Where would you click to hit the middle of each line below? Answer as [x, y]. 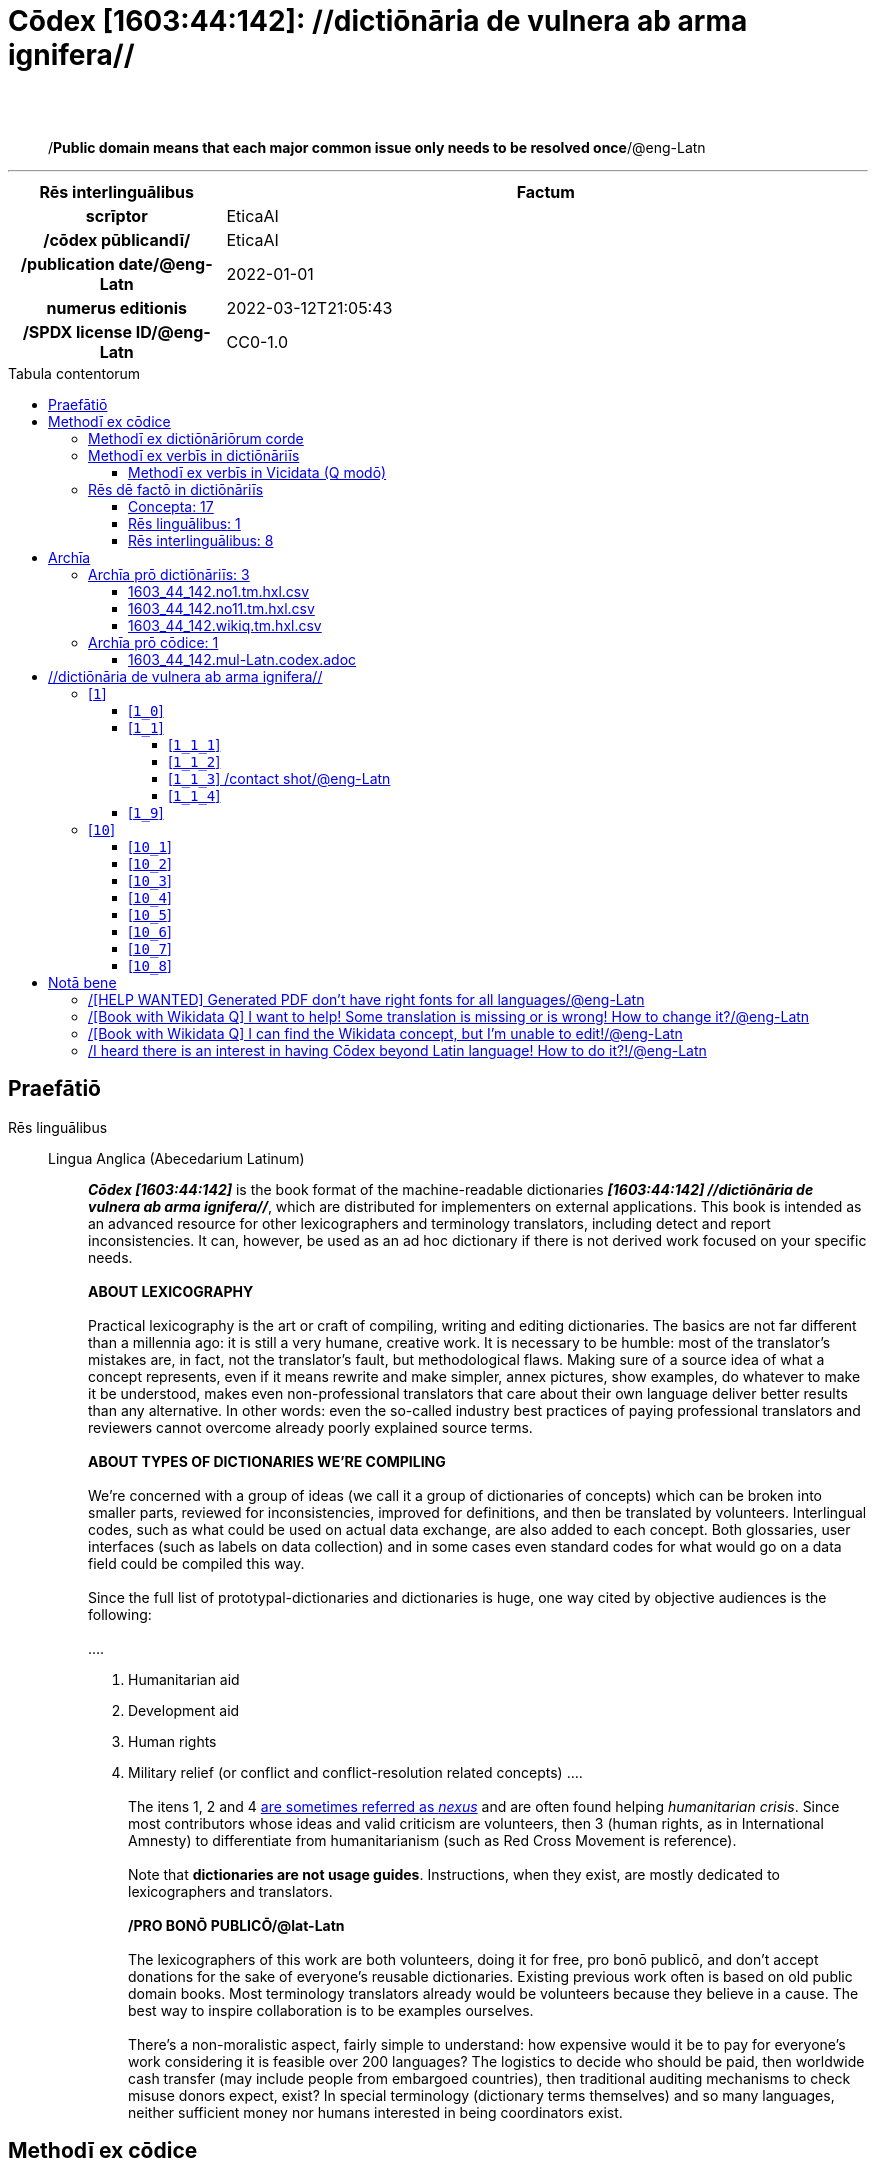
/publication [67, 263]
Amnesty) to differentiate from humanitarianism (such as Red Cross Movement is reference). [432, 1840]
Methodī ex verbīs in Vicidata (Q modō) [257, 472]
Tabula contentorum [74, 373]
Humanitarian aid [184, 1679]
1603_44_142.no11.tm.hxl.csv [221, 608]
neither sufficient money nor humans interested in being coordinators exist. [375, 2112]
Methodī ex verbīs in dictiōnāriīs [194, 455]
